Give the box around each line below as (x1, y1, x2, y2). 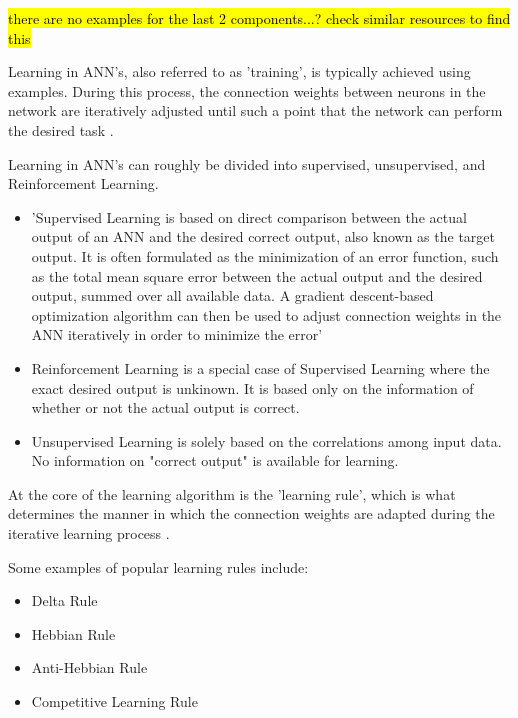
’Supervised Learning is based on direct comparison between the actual (31, 206, 467, 227)
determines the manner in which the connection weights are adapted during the (8, 503, 495, 524)
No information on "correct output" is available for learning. (31, 450, 399, 471)
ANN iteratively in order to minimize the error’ (31, 324, 323, 345)
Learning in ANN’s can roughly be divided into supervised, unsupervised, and (8, 153, 486, 174)
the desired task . (8, 119, 114, 140)
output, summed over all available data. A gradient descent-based (31, 285, 434, 306)
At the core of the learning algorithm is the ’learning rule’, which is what (8, 483, 456, 504)
